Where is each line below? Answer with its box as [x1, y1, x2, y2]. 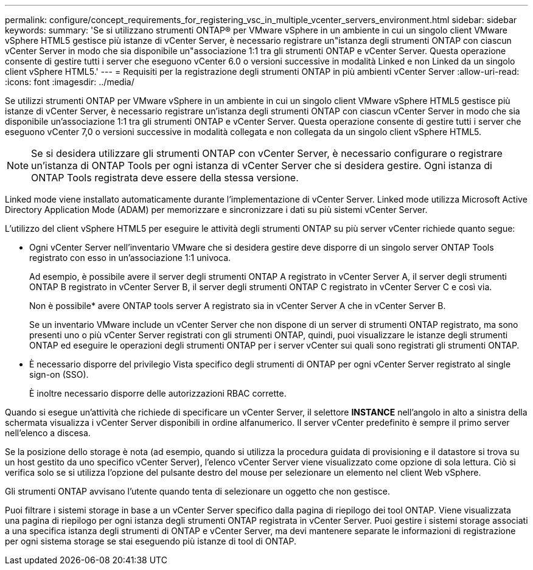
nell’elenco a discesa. [5, 428, 91, 438]
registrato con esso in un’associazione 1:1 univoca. [29, 252, 231, 263]
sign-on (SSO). [29, 369, 89, 380]
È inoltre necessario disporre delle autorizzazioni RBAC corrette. [29, 388, 287, 398]
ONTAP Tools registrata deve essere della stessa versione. [31, 172, 299, 184]
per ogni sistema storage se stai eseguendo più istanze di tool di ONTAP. [5, 536, 297, 546]
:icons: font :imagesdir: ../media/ [5, 77, 134, 87]
